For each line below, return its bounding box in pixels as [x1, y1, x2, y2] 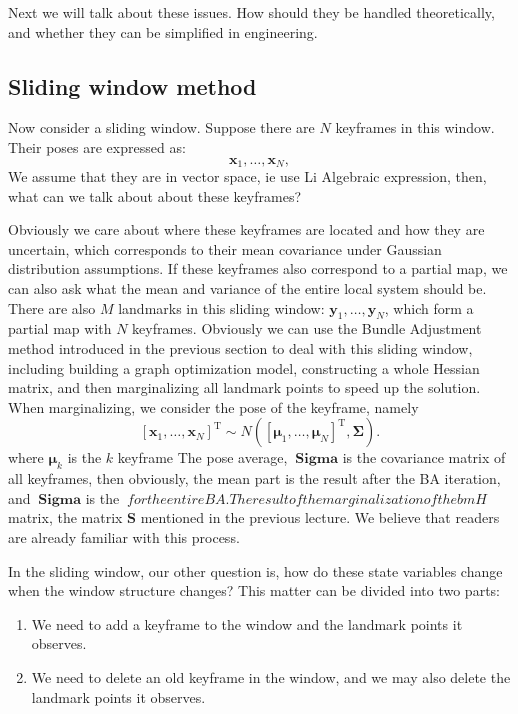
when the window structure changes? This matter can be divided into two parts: [8, 580, 500, 601]
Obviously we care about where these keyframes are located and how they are [8, 219, 485, 240]
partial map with [8, 318, 112, 339]
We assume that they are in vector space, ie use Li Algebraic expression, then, [8, 166, 487, 187]
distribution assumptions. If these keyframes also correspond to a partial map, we [8, 258, 508, 279]
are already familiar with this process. [8, 526, 240, 547]
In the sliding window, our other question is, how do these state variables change [8, 560, 503, 581]
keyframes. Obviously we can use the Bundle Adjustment [132, 318, 482, 339]
